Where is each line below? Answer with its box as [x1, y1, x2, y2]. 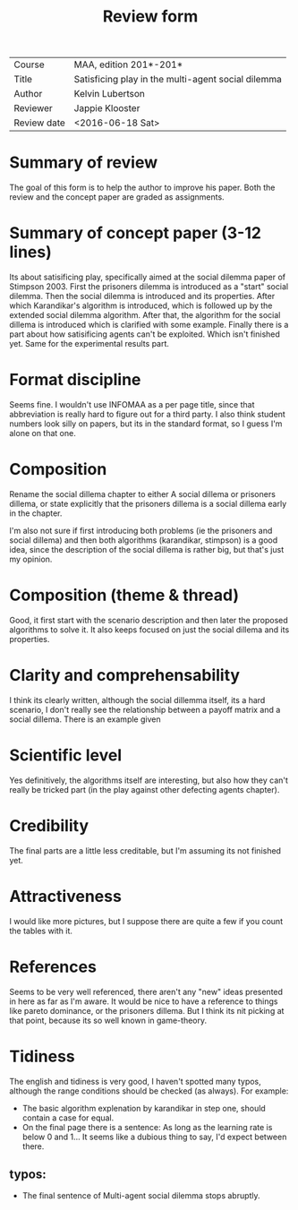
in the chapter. [9, 508, 63, 519]
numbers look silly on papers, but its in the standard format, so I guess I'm [9, 418, 283, 429]
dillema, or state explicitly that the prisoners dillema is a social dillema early [9, 498, 287, 509]
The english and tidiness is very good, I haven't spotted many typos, [9, 1076, 261, 1086]
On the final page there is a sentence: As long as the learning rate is [21, 1121, 273, 1132]
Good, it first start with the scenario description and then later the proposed [9, 614, 288, 625]
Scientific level [9, 745, 123, 765]
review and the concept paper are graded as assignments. [9, 192, 226, 202]
